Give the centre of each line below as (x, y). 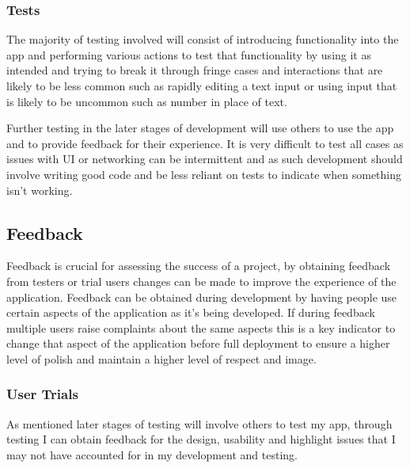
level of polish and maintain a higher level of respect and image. (161, 358)
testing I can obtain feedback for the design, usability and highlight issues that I (201, 439)
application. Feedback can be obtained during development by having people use (202, 297)
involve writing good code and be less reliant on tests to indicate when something (204, 174)
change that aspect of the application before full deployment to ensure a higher (198, 343)
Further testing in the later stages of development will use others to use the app (200, 128)
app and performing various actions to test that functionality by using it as (189, 54)
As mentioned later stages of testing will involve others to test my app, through (199, 423)
